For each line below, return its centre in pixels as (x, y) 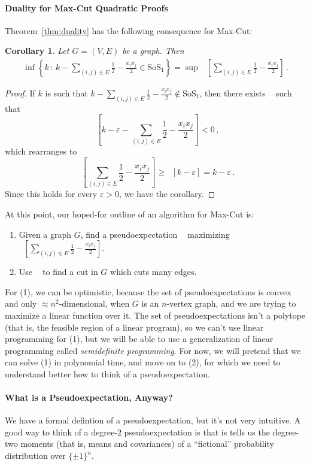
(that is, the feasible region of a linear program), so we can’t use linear (134, 327)
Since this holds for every (51, 194)
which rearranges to (41, 151)
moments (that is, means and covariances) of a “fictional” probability (147, 444)
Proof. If (20, 93)
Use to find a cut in (58, 272)
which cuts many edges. (154, 272)
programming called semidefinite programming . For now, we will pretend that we (153, 350)
